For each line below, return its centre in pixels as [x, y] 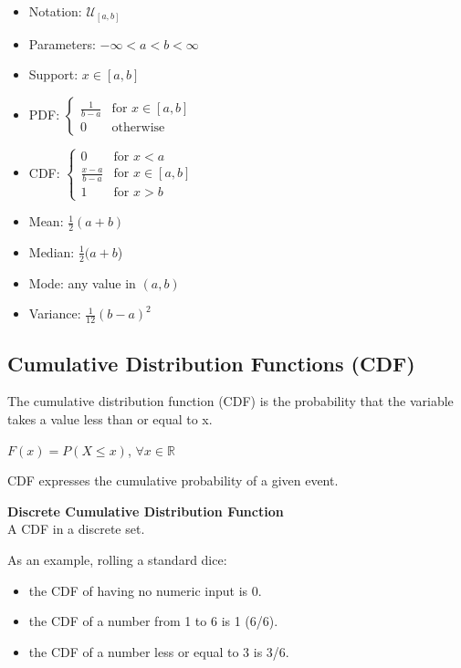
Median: [52, 251]
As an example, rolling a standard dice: [117, 559]
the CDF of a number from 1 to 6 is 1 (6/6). [153, 621]
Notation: [55, 11]
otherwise [138, 127]
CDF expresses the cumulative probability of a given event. [173, 480]
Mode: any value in [82, 282]
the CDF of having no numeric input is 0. [145, 590]
